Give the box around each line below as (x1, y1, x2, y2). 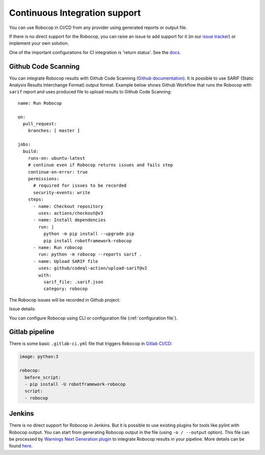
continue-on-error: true (27, 169, 88, 174)
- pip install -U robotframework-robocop (25, 381, 126, 387)
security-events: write (33, 190, 91, 195)
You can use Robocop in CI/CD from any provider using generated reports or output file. (9, 25, 187, 30)
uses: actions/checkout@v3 (38, 210, 104, 216)
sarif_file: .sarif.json (43, 279, 104, 284)
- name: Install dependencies (33, 217, 106, 223)
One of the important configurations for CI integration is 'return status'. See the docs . (9, 49, 181, 55)
